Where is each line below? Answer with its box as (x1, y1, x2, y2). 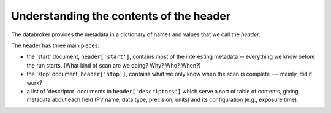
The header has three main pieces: (11, 42, 99, 49)
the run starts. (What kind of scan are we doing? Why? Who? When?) (26, 61, 202, 69)
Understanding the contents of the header (11, 9, 231, 23)
